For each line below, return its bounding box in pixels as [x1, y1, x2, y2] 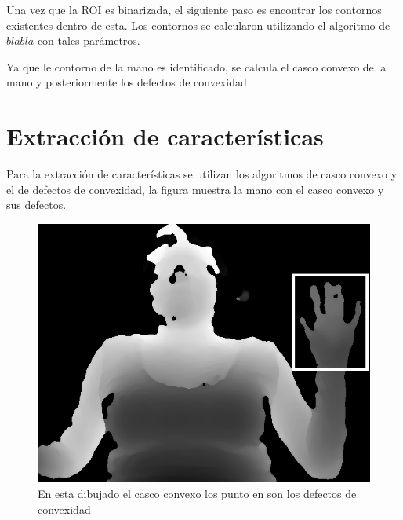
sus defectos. [6, 196, 67, 213]
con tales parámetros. [37, 32, 140, 49]
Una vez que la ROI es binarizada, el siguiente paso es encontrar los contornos [6, 2, 382, 17]
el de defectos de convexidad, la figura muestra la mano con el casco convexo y [6, 181, 384, 197]
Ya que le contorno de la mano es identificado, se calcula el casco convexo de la [6, 58, 387, 75]
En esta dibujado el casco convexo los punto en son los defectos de [38, 485, 357, 502]
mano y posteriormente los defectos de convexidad [6, 74, 247, 90]
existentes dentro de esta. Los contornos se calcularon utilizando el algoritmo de [6, 16, 390, 33]
